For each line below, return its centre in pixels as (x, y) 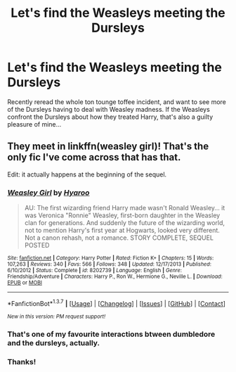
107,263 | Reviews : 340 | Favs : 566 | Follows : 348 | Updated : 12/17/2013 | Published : (110, 264)
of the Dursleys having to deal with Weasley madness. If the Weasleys (109, 109)
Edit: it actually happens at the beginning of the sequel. (87, 174)
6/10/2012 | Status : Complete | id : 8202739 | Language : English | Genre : (95, 271)
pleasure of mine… (34, 124)
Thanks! (22, 361)
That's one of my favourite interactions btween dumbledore (111, 334)
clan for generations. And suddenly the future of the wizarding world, (125, 223)
